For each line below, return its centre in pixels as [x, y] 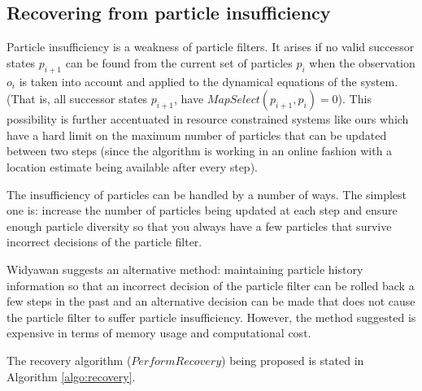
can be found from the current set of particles [179, 62]
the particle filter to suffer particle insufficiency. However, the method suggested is [211, 317]
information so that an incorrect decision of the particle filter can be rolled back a [211, 285]
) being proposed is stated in [293, 360]
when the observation [362, 62]
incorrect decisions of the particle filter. [104, 242]
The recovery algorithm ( [69, 360]
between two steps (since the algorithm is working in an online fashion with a [200, 151]
